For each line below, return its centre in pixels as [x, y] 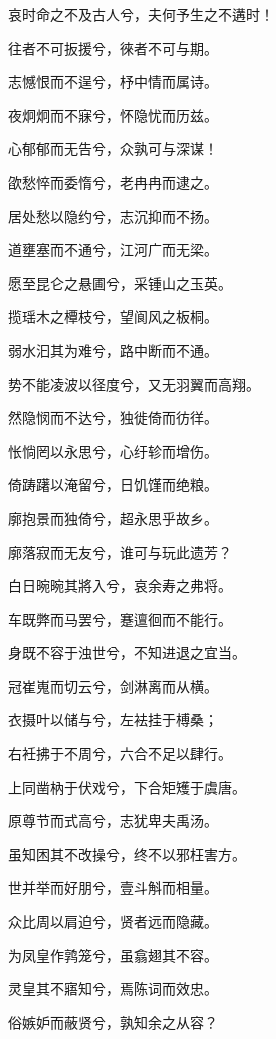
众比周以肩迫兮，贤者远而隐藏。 [113, 921]
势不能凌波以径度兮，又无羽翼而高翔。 [134, 383]
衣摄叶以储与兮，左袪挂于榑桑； [113, 719]
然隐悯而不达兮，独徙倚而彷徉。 [113, 417]
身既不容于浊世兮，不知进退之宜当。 [127, 652]
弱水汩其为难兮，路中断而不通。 [113, 349]
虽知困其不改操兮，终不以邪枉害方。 [127, 853]
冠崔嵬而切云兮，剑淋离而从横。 [113, 685]
